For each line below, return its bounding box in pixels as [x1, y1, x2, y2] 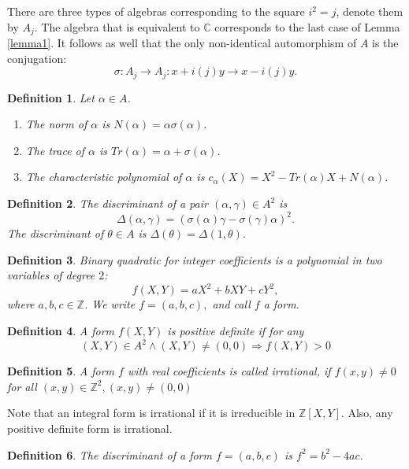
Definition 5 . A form [7, 363, 115, 379]
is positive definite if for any [167, 323, 304, 339]
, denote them [336, 3, 403, 19]
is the [372, 35, 399, 51]
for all [7, 378, 37, 394]
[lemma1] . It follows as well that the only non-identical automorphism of [7, 35, 357, 51]
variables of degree [7, 267, 95, 283]
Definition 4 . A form [7, 323, 115, 339]
